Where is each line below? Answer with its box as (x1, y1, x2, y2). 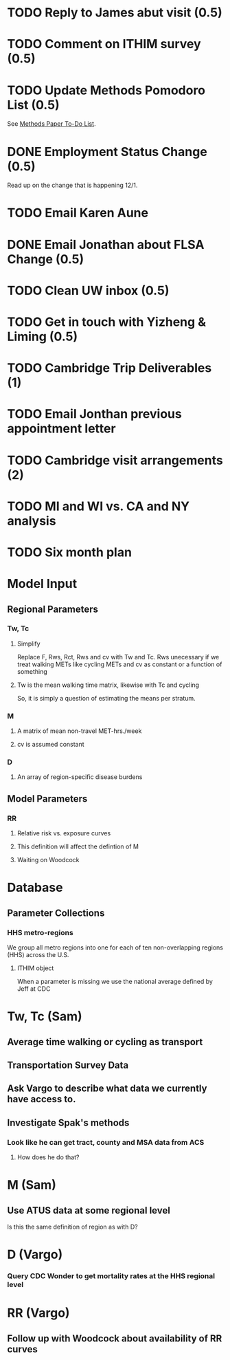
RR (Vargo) (7, 1305, 70, 1321)
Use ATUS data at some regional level (7, 1205, 170, 1216)
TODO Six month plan (7, 545, 133, 560)
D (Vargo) (7, 1247, 63, 1262)
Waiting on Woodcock (16, 856, 80, 864)
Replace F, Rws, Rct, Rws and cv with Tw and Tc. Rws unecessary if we (16, 652, 220, 661)
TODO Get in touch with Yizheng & (7, 314, 207, 329)
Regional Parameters (7, 603, 98, 615)
